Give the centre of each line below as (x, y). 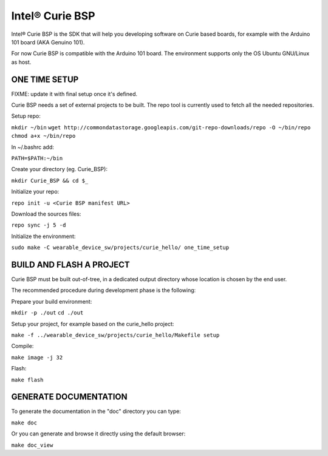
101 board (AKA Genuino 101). (48, 42)
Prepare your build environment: (52, 301)
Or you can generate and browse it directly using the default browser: (98, 434)
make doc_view (32, 445)
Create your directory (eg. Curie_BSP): (59, 169)
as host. (21, 62)
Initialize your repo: (35, 192)
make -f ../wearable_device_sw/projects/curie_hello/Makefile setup (115, 335)
